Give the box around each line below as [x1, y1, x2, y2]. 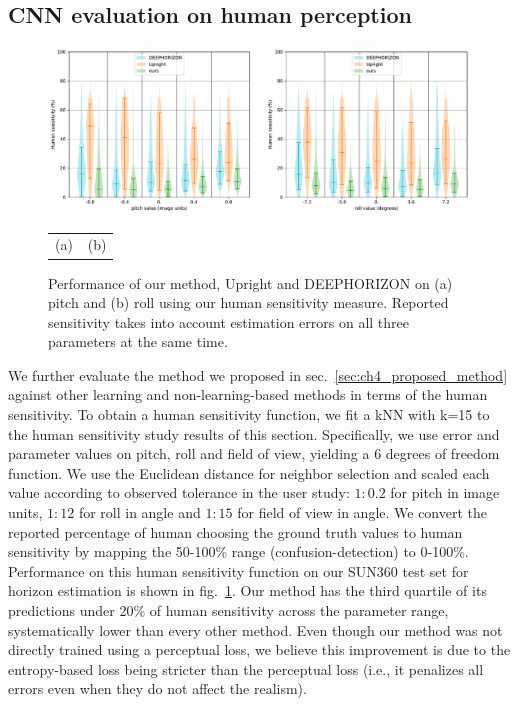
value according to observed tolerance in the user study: [8, 482, 350, 503]
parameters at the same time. [48, 331, 228, 352]
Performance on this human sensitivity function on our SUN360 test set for [8, 560, 469, 581]
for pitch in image [390, 482, 500, 503]
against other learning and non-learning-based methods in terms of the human [8, 384, 488, 405]
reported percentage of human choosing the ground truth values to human [8, 521, 463, 542]
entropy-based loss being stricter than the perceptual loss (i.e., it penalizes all [8, 658, 484, 679]
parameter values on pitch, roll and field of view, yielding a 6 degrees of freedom [8, 443, 500, 464]
